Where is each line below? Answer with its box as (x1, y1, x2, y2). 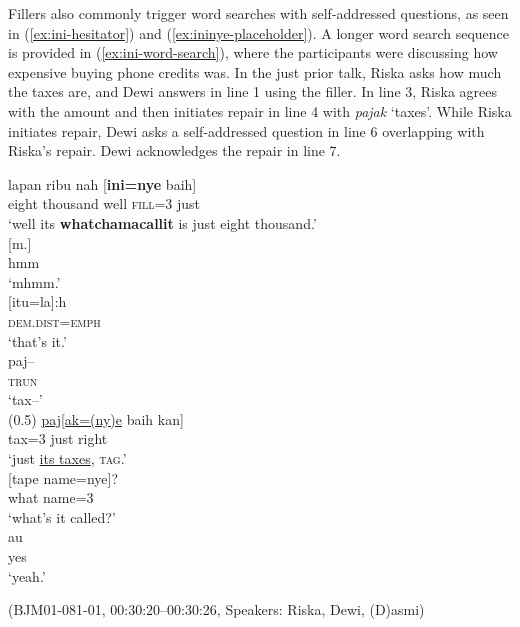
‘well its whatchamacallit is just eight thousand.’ (8, 212, 317, 233)
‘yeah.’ (8, 565, 46, 586)
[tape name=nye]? (8, 467, 119, 488)
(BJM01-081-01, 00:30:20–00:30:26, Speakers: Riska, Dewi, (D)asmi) (8, 599, 425, 620)
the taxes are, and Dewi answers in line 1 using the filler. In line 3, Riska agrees (8, 81, 498, 102)
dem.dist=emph (8, 310, 101, 331)
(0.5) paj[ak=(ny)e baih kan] (8, 408, 184, 429)
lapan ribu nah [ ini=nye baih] (8, 173, 197, 194)
